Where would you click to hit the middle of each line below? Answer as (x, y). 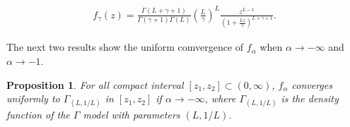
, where (220, 98)
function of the (38, 115)
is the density (310, 98)
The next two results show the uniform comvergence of (125, 47)
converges (312, 84)
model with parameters (132, 115)
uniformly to (33, 98)
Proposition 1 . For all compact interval (95, 84)
